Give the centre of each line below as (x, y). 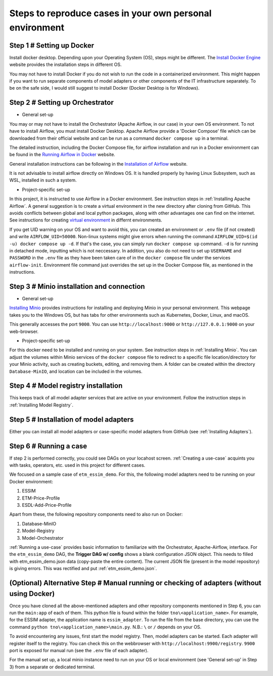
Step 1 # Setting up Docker (52, 45)
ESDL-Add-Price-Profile (47, 505)
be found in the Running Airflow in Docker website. (62, 155)
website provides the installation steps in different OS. (65, 65)
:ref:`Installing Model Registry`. (41, 405)
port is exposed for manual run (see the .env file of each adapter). (79, 650)
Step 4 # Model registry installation (66, 386)
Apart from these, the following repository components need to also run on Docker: (96, 514)
